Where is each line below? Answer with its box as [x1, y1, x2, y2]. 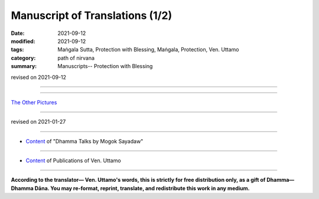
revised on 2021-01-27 [11, 118, 66, 126]
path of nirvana [57, 54, 95, 62]
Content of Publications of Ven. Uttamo [25, 157, 121, 164]
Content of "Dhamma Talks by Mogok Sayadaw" [25, 137, 144, 145]
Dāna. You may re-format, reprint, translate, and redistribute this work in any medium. [34, 184, 250, 192]
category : [11, 54, 36, 62]
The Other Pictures [11, 98, 57, 106]
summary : [11, 63, 37, 70]
